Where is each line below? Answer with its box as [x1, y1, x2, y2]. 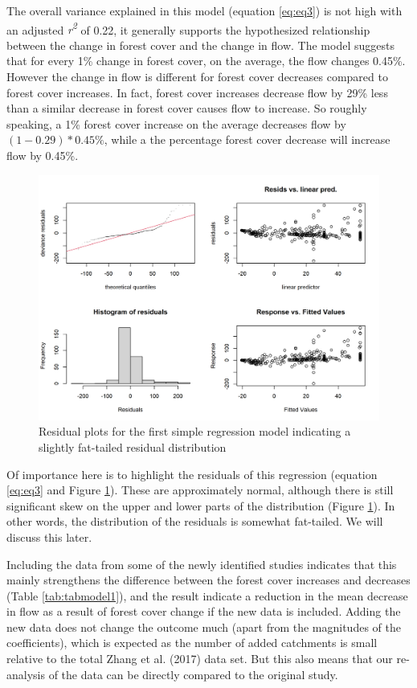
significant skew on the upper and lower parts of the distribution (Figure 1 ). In [6, 497, 395, 514]
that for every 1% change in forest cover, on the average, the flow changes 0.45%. [6, 52, 406, 69]
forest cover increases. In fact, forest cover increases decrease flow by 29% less [6, 84, 388, 100]
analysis [6, 665, 45, 682]
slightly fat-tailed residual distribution [39, 438, 227, 455]
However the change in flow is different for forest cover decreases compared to [6, 68, 388, 85]
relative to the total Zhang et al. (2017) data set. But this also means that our [6, 650, 393, 667]
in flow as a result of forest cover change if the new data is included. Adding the [6, 603, 401, 620]
